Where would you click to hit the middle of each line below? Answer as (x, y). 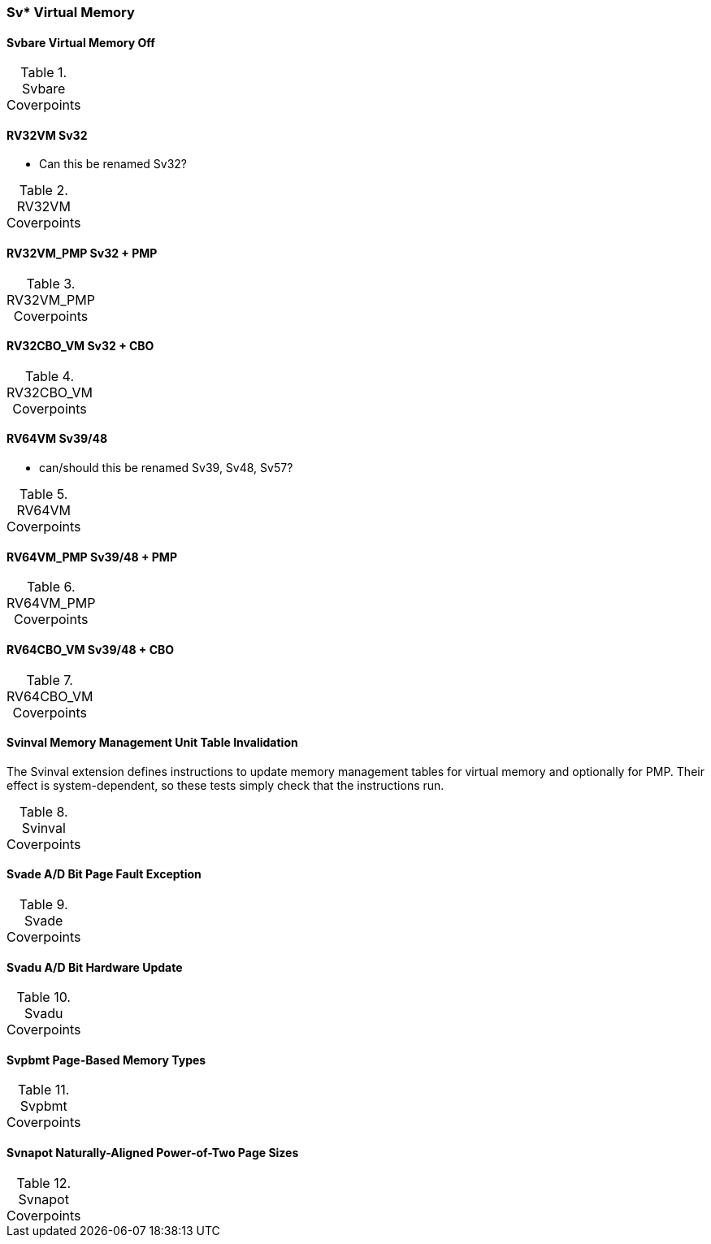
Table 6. (51, 587)
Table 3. (51, 283)
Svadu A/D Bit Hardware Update (95, 967)
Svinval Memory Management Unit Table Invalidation (152, 743)
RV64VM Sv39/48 (57, 439)
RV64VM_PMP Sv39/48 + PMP (92, 557)
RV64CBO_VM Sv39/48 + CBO (91, 649)
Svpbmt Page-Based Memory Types (106, 1060)
